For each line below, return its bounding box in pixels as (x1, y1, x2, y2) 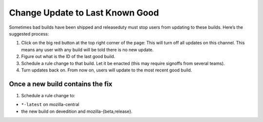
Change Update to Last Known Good (9, 7, 159, 18)
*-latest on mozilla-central (21, 102, 80, 107)
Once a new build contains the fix (9, 80, 113, 88)
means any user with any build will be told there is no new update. (21, 47, 154, 52)
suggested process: (9, 31, 49, 36)
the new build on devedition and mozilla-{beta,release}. (21, 108, 132, 114)
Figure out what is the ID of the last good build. (21, 53, 115, 59)
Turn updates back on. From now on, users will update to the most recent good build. (21, 67, 192, 73)
